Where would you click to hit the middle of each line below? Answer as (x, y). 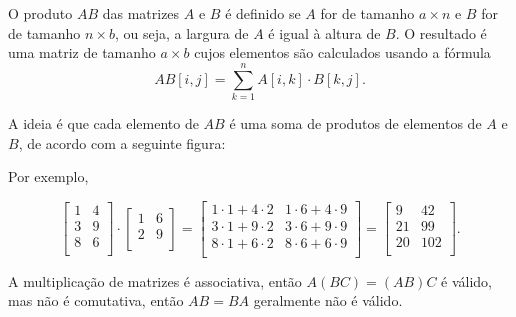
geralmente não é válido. (328, 300)
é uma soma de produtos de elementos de (355, 122)
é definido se (263, 13)
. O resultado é (441, 32)
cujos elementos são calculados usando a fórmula (342, 52)
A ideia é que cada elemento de (103, 122)
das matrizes (141, 13)
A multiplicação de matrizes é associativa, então (155, 280)
